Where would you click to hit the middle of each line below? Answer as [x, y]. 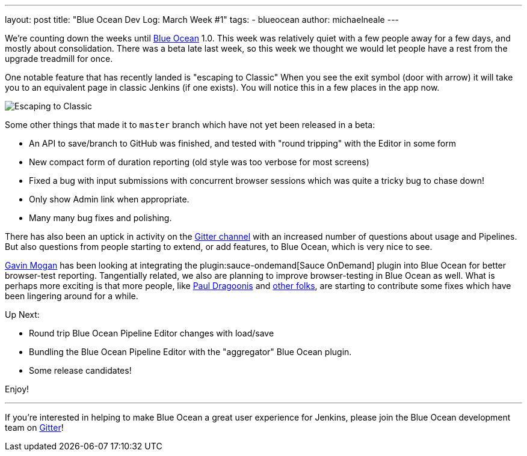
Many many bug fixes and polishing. [100, 218]
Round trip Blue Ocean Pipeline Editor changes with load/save [152, 333]
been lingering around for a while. [72, 296]
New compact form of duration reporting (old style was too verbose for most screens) [199, 162]
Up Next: [22, 315]
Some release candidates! [80, 370]
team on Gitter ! [34, 427]
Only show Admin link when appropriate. [109, 199]
